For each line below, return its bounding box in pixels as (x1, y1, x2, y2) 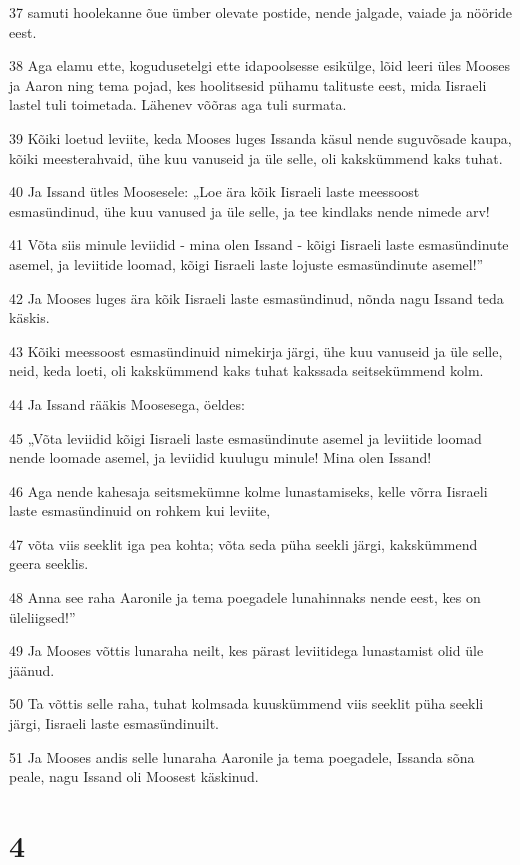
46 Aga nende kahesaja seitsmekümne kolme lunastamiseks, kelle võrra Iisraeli (9, 480, 488, 501)
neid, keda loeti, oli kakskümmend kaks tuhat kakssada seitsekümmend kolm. (9, 360, 484, 381)
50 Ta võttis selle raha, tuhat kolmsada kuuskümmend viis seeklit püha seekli (9, 693, 484, 714)
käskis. (9, 307, 50, 328)
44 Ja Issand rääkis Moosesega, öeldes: (9, 393, 245, 414)
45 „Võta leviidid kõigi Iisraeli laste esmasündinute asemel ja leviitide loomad (9, 427, 482, 448)
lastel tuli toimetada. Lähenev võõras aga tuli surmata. (9, 94, 347, 115)
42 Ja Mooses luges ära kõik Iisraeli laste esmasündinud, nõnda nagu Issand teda (9, 287, 504, 308)
